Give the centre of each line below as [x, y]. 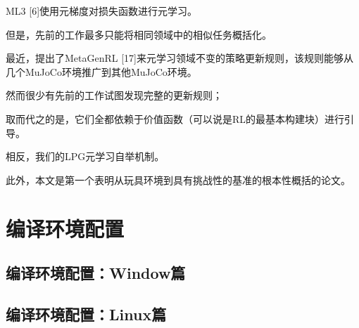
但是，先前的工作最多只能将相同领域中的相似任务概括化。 [139, 34]
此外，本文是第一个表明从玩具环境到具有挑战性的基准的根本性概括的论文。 [178, 179]
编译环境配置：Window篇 [96, 273]
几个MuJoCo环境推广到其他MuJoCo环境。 [101, 71]
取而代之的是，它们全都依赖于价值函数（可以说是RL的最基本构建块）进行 [175, 118]
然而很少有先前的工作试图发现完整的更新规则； [114, 95]
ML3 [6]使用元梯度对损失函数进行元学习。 [102, 11]
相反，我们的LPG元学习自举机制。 [85, 156]
